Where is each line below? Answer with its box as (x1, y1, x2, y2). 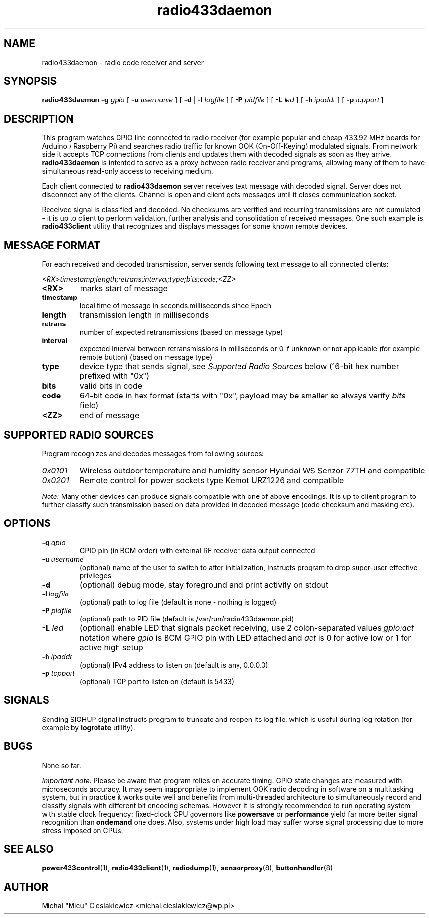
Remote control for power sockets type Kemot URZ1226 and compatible (79, 475, 344, 485)
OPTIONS (4, 517, 51, 530)
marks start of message (80, 283, 167, 294)
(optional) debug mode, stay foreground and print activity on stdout (79, 579, 329, 590)
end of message (79, 410, 140, 421)
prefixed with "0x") (79, 371, 150, 381)
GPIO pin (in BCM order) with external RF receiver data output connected (79, 546, 315, 555)
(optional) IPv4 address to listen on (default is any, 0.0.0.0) (79, 660, 268, 669)
